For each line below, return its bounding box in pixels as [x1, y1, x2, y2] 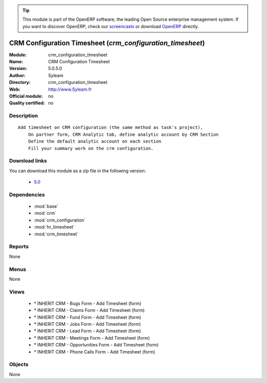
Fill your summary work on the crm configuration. [28, 146, 154, 151]
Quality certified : [9, 100, 45, 106]
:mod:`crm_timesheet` [34, 231, 79, 237]
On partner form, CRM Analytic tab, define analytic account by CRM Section [28, 131, 219, 137]
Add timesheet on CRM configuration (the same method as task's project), [18, 125, 203, 130]
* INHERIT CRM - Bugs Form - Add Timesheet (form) [34, 300, 141, 306]
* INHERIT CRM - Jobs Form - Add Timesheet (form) [34, 321, 141, 327]
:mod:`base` [34, 203, 59, 209]
